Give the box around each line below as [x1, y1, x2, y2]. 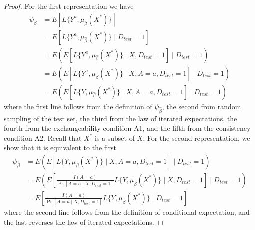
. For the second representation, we [143, 132, 250, 143]
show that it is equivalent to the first [4, 142, 117, 153]
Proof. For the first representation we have [4, 1, 134, 11]
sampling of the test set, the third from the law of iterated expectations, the [4, 113, 237, 123]
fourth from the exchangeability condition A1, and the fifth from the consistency [4, 123, 251, 133]
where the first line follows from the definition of [4, 101, 152, 111]
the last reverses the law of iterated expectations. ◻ [4, 216, 164, 227]
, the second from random [162, 101, 241, 111]
